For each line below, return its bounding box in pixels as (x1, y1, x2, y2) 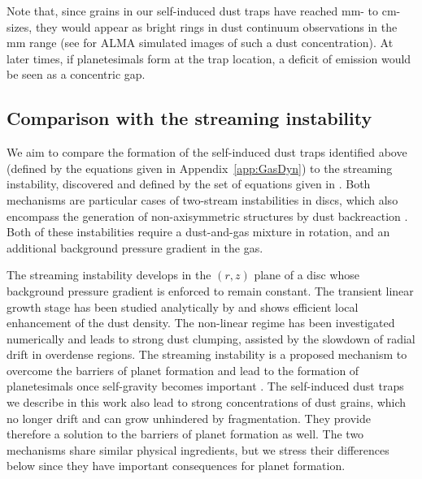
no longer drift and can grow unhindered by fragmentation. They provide (7, 409, 371, 426)
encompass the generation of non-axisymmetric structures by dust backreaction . (7, 207, 408, 224)
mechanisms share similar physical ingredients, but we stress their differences (7, 441, 389, 458)
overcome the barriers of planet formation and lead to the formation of (7, 361, 359, 378)
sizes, (7, 18, 33, 35)
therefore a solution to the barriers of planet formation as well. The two (7, 425, 364, 442)
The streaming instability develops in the (7, 266, 211, 283)
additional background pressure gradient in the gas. (7, 239, 263, 256)
